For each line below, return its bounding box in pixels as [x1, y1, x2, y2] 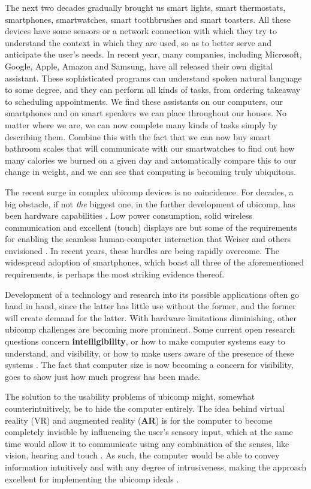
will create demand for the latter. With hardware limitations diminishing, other [5, 311, 297, 324]
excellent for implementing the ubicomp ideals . [5, 472, 179, 485]
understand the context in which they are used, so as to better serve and [5, 36, 272, 49]
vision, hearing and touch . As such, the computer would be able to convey [5, 449, 280, 461]
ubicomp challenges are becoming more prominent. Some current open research [5, 323, 295, 336]
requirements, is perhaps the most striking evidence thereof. [5, 268, 225, 280]
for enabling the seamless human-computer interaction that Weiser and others [5, 233, 291, 245]
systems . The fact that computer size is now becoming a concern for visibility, [5, 358, 294, 371]
